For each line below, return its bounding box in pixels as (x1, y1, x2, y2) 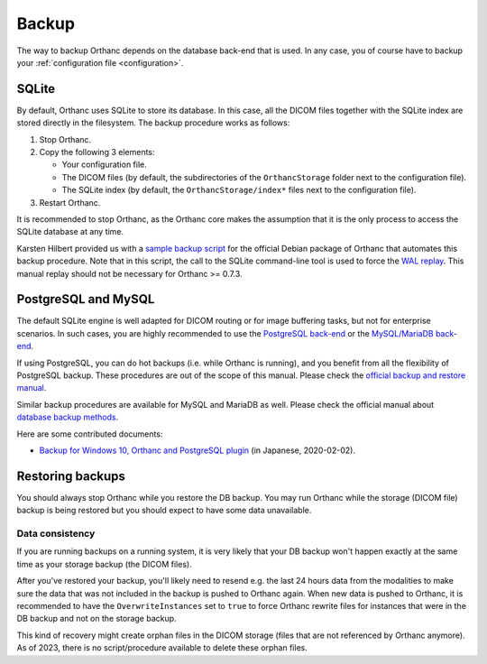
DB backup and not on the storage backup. (16, 613, 177, 624)
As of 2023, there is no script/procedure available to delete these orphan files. (16, 642, 308, 653)
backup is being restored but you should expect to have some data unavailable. (16, 505, 312, 516)
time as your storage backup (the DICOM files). (16, 558, 193, 569)
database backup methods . (16, 411, 119, 423)
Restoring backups (16, 468, 126, 484)
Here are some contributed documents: (16, 429, 163, 439)
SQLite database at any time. (16, 226, 124, 237)
